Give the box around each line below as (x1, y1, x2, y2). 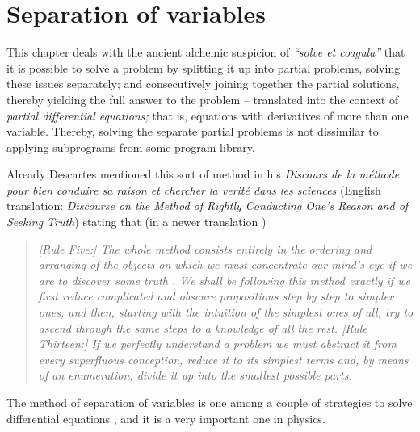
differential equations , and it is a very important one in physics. (6, 409, 325, 426)
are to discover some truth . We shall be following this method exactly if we (38, 271, 410, 288)
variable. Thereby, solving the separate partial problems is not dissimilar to (6, 123, 379, 140)
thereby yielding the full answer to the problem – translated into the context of (6, 90, 399, 107)
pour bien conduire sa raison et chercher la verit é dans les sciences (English (6, 181, 381, 198)
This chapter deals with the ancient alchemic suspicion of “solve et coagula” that (6, 44, 405, 61)
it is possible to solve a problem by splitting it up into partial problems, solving (6, 59, 401, 76)
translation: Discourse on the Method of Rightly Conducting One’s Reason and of (6, 197, 409, 214)
